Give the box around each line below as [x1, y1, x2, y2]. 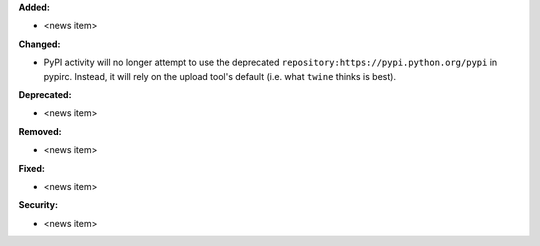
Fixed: [18, 162, 45, 174]
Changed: [18, 38, 61, 50]
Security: [18, 199, 59, 211]
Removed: [18, 125, 62, 137]
